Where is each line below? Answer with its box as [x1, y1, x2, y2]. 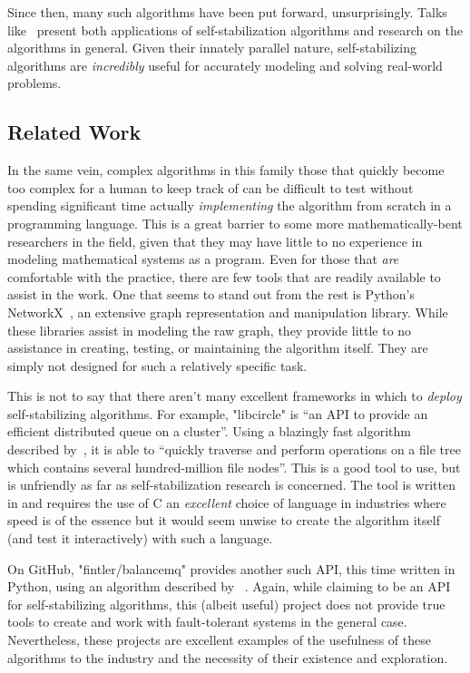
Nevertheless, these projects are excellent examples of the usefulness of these [7, 630, 431, 649]
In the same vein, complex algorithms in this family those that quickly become [7, 161, 445, 180]
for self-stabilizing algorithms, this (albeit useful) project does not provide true [7, 594, 446, 613]
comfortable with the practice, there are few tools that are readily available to [7, 267, 441, 286]
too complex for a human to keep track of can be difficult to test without [7, 178, 414, 197]
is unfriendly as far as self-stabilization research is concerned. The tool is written [7, 475, 455, 494]
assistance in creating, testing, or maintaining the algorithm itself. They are [7, 338, 428, 357]
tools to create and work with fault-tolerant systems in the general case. [7, 612, 407, 631]
